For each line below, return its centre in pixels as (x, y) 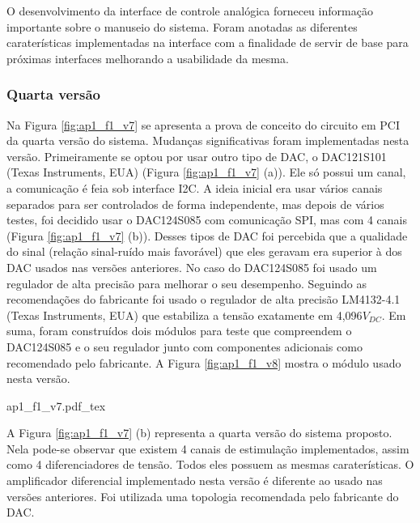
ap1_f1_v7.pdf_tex (56, 405)
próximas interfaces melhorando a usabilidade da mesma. (148, 58)
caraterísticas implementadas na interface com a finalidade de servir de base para (208, 43)
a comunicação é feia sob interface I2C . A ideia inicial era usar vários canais (195, 187)
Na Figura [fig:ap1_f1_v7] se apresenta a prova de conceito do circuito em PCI (204, 124)
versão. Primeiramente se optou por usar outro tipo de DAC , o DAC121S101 (197, 156)
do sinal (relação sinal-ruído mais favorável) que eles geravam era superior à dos (204, 251)
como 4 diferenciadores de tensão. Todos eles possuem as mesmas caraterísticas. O (210, 464)
